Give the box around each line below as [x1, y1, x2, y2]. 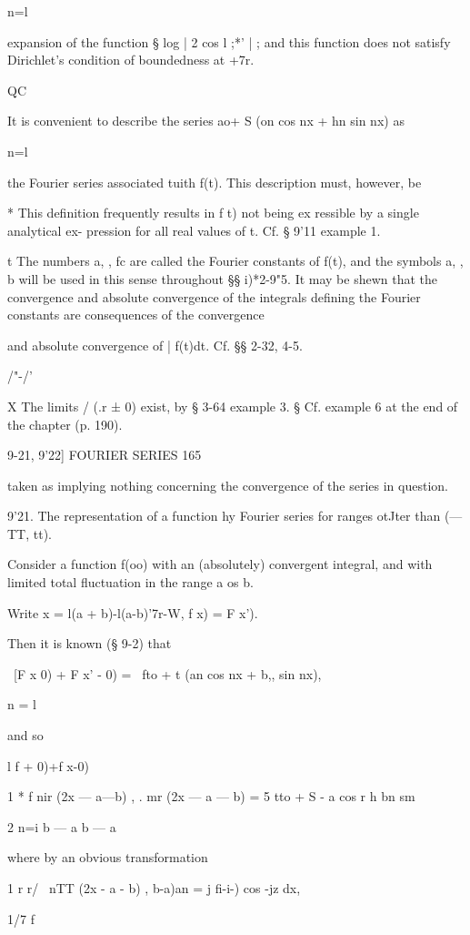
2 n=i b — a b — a [7, 817, 116, 836]
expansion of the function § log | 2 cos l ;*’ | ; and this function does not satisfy [7, 32, 451, 51]
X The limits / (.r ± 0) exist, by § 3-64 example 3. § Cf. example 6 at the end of [7, 396, 458, 415]
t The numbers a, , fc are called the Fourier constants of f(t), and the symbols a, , [7, 251, 464, 270]
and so [7, 726, 44, 745]
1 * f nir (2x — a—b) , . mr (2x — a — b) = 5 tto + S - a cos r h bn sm [7, 787, 415, 806]
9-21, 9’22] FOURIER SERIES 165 [7, 445, 202, 464]
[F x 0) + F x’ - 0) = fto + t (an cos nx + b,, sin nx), [13, 664, 322, 683]
